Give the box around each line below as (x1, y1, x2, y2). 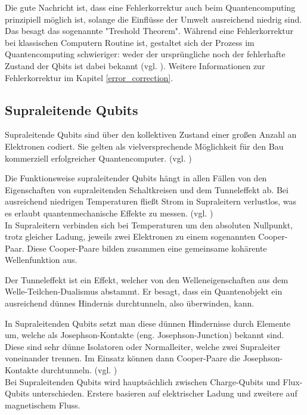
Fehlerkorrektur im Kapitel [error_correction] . (5, 71, 173, 83)
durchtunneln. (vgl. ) (41, 364, 117, 376)
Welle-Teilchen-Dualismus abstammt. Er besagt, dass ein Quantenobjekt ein (5, 285, 283, 298)
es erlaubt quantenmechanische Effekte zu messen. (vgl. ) (5, 206, 213, 219)
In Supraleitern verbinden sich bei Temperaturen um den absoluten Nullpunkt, (5, 218, 293, 231)
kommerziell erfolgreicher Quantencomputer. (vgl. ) (5, 151, 192, 164)
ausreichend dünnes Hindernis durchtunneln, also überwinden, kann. (5, 297, 255, 309)
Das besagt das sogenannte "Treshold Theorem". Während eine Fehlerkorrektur (5, 24, 294, 37)
